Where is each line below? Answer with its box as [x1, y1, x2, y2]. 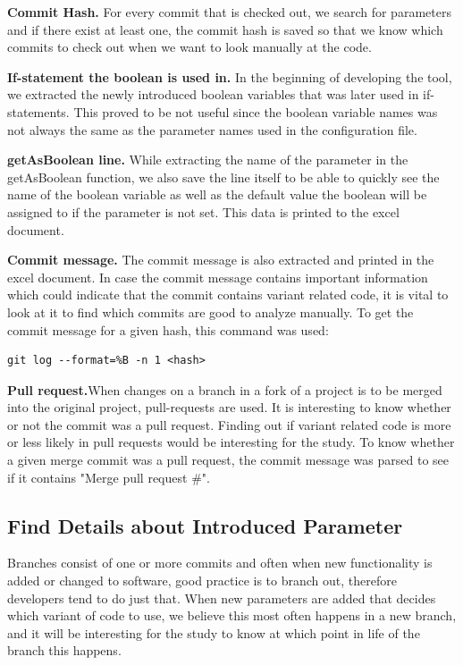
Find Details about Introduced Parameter [7, 511, 403, 539]
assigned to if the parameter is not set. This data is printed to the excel [7, 202, 400, 221]
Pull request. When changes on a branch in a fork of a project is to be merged [7, 380, 442, 399]
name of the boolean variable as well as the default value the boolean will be [7, 185, 427, 204]
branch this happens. [7, 641, 122, 660]
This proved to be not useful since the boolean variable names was [73, 102, 438, 121]
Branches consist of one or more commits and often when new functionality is [7, 553, 433, 572]
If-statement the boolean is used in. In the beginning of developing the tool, [7, 67, 452, 86]
